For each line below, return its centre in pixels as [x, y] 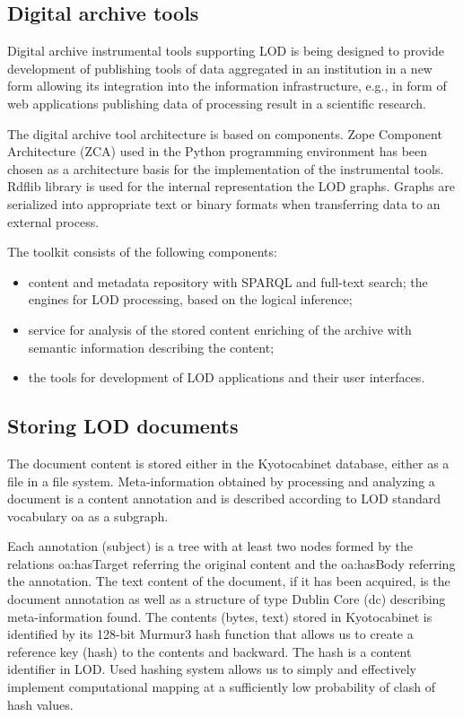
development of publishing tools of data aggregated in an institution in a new [220, 68]
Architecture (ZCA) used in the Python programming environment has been [218, 151]
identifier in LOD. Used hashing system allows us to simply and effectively [212, 669]
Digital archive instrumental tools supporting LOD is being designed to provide [226, 51]
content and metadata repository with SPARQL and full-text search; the [228, 281]
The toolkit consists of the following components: [142, 252]
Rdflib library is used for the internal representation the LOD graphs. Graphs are [231, 186]
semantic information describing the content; [151, 347]
